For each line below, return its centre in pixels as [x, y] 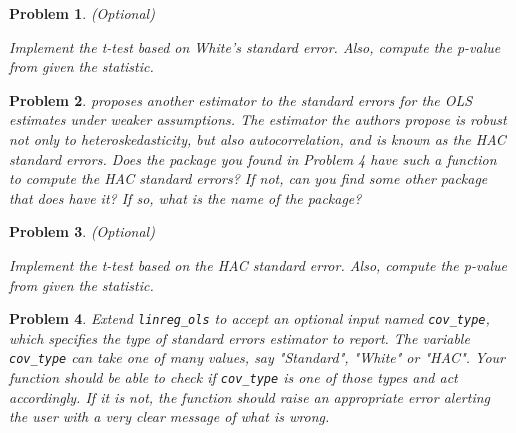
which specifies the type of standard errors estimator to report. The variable [239, 337]
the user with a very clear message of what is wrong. [169, 416]
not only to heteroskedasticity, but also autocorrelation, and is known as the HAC [257, 138]
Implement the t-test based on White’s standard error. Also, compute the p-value [255, 46]
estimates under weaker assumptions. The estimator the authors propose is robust [258, 119]
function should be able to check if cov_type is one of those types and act [233, 377]
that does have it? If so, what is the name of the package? [185, 197]
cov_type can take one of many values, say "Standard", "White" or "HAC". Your [257, 357]
